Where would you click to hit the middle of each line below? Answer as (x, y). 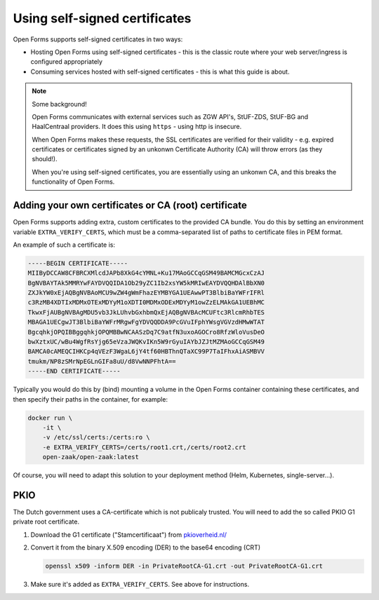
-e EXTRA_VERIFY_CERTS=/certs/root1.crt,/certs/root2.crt (144, 447)
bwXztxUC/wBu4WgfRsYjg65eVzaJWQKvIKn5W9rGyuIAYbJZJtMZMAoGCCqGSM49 (146, 342)
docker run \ (50, 418)
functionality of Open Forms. (73, 182)
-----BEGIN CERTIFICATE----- (78, 263)
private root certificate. (46, 521)
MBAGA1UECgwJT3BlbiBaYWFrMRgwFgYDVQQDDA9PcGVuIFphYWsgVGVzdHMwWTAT (146, 322)
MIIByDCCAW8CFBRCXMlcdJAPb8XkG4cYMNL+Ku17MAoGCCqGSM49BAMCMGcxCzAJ (146, 273)
